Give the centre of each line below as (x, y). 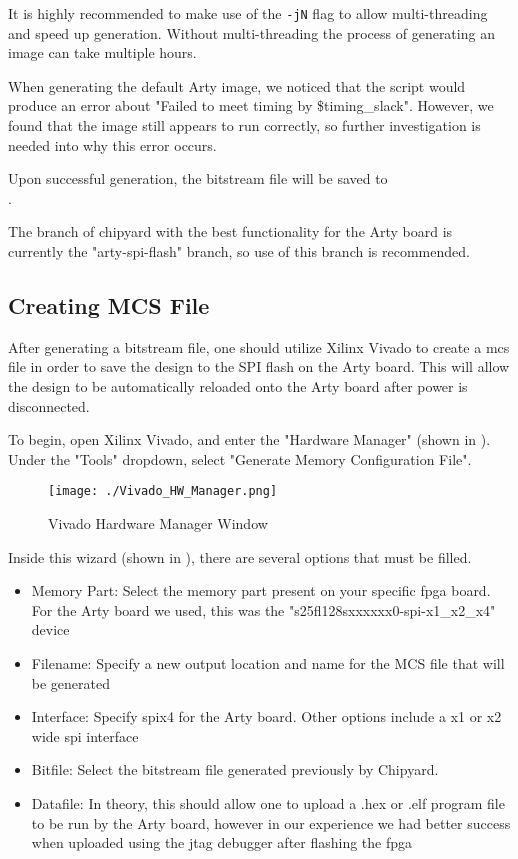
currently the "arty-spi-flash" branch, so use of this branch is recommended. (239, 251)
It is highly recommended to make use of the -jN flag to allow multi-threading (248, 13)
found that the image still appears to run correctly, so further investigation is (244, 125)
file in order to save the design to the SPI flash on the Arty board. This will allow (259, 366)
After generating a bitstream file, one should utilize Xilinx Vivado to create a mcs (259, 346)
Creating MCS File (109, 304)
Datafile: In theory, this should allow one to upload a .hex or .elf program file (268, 802)
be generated (71, 682)
